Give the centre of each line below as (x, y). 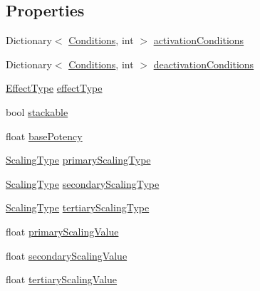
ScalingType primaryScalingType (78, 160)
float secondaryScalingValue (67, 255)
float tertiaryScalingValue (62, 279)
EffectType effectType (54, 88)
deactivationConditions (204, 64)
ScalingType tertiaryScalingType (78, 207)
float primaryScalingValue (62, 231)
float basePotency (44, 136)
